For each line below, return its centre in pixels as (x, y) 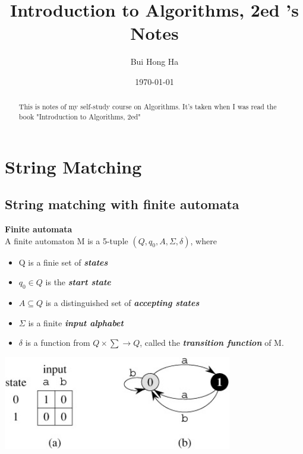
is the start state (78, 282)
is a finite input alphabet (76, 322)
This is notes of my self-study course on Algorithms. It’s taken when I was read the (148, 107)
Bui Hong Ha (154, 62)
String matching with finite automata (122, 204)
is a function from (58, 343)
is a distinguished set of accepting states (122, 302)
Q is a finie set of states (63, 262)
